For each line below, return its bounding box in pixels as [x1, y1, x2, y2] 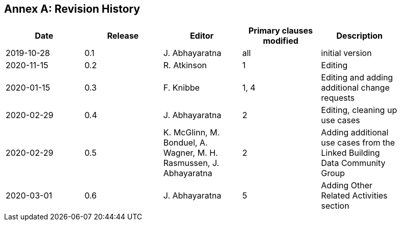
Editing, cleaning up [321, 105, 397, 116]
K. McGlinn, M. [163, 127, 220, 138]
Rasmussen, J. [163, 158, 219, 168]
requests [321, 93, 355, 103]
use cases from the [321, 137, 395, 148]
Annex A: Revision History [4, 3, 140, 15]
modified [263, 36, 299, 46]
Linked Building [321, 148, 380, 158]
